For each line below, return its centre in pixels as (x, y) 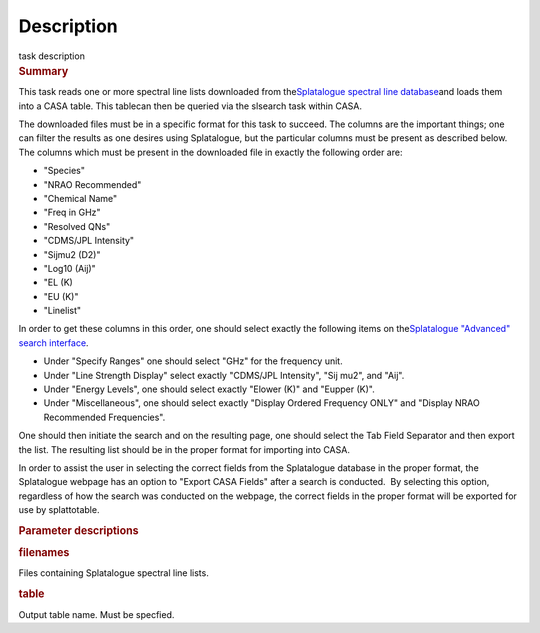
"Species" (64, 171)
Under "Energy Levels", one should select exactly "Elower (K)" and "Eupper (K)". (209, 389)
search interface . (53, 342)
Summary (43, 71)
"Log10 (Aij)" (70, 268)
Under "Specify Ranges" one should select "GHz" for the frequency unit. (193, 361)
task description (51, 56)
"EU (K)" (61, 296)
